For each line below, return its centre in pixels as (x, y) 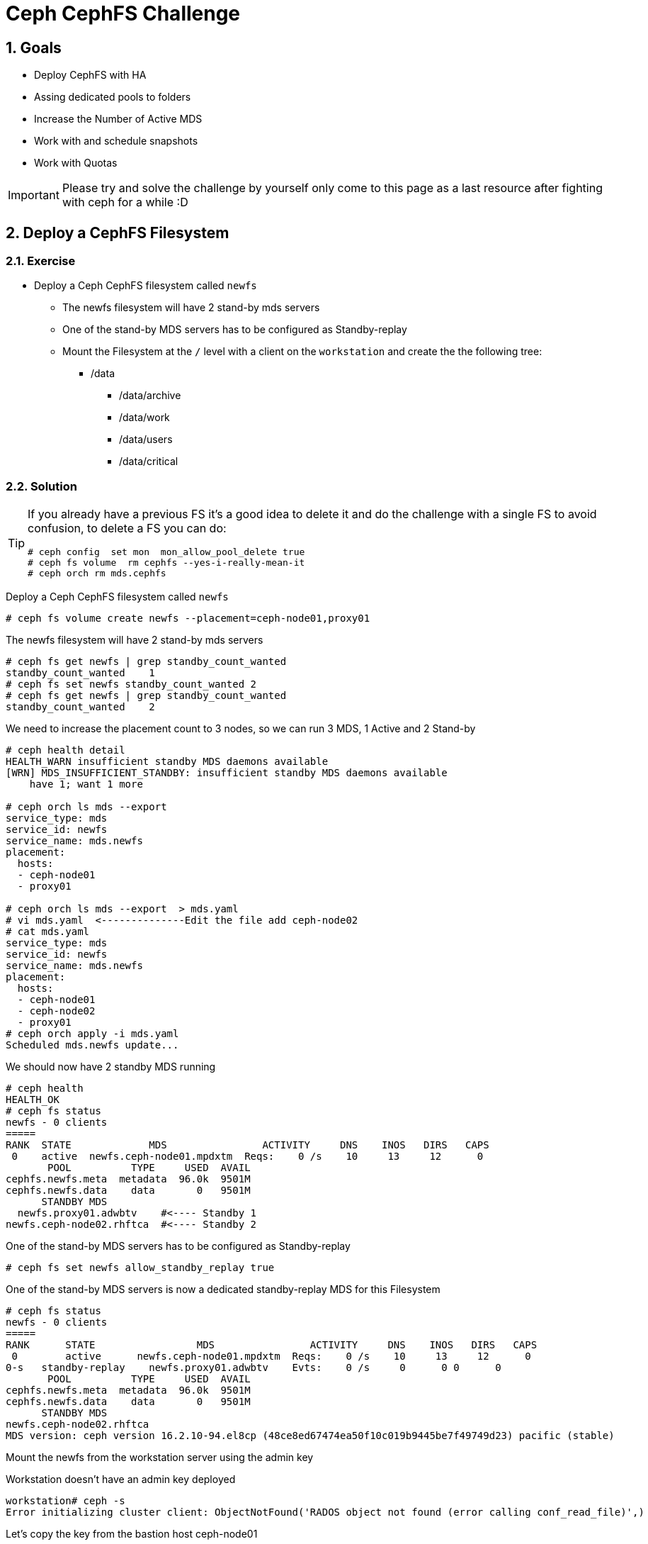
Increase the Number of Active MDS (118, 119)
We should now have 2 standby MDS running (111, 1067)
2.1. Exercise (41, 261)
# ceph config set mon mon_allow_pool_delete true (166, 552)
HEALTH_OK (33, 1100)
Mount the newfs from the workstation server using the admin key (160, 1458)
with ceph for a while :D (125, 202)
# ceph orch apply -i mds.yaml (92, 1034)
